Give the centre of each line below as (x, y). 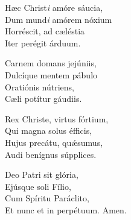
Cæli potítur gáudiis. (43, 99)
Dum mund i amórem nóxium (59, 19)
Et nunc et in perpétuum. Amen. (66, 209)
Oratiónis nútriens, (40, 86)
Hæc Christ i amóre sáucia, (54, 7)
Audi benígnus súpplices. (51, 154)
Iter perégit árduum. (43, 42)
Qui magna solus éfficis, (49, 130)
